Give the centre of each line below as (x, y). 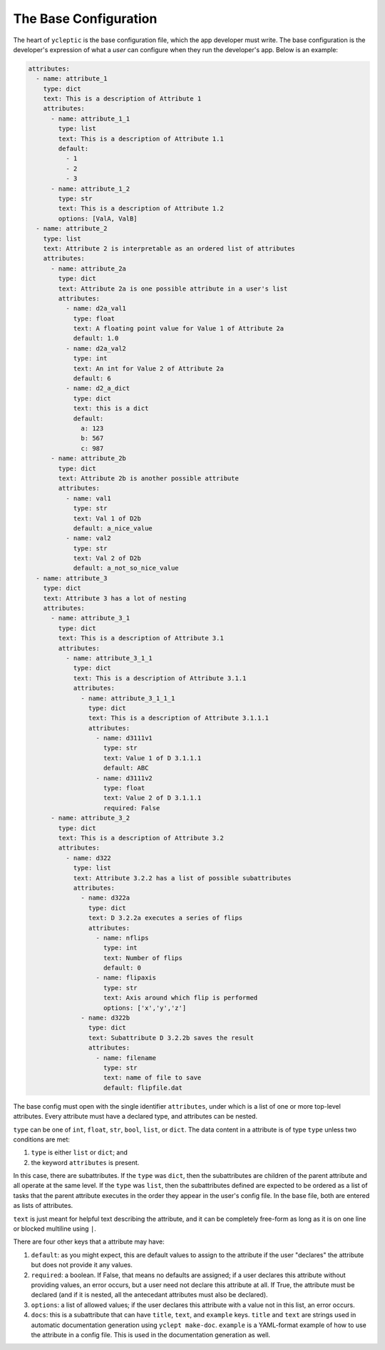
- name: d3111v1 (124, 738)
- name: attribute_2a (88, 268)
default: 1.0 (96, 338)
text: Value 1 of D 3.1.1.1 (153, 758)
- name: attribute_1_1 (91, 119)
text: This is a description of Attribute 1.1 (141, 138)
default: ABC (126, 768)
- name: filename (126, 1058)
